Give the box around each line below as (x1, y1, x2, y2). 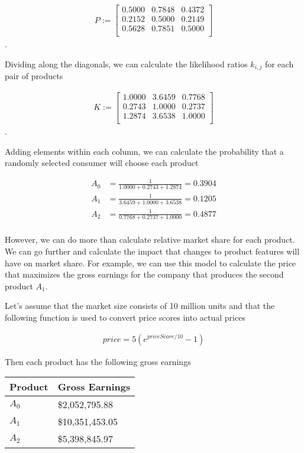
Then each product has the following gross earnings (5, 355, 191, 367)
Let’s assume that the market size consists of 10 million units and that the (5, 299, 275, 312)
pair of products (5, 70, 63, 82)
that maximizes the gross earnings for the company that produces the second (5, 268, 284, 281)
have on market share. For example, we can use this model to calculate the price (5, 256, 296, 269)
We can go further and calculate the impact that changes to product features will (5, 245, 300, 257)
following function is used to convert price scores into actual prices (5, 311, 245, 323)
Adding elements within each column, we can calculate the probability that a (5, 145, 284, 157)
